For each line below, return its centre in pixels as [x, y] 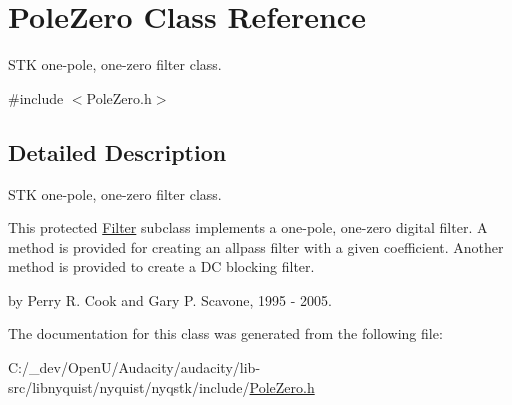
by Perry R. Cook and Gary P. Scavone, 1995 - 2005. [170, 299]
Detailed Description [117, 151]
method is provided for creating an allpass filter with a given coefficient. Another [256, 246]
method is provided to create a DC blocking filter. [161, 266]
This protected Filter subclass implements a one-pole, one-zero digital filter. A [248, 227]
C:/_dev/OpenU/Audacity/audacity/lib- [134, 367]
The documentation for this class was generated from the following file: [225, 333]
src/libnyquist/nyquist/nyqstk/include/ [129, 386]
